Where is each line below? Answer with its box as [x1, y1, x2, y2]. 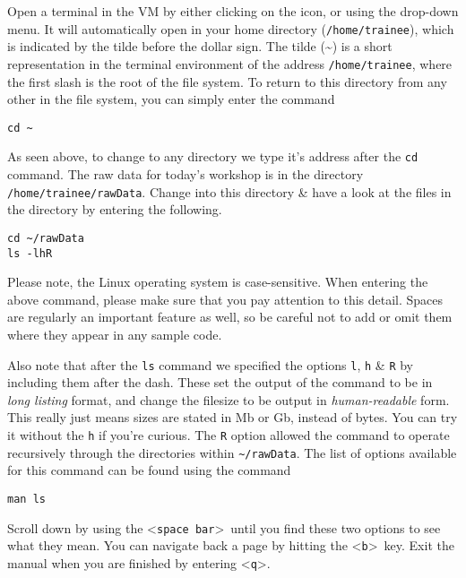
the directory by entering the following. [7, 200, 222, 219]
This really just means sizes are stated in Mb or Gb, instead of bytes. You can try [7, 408, 458, 427]
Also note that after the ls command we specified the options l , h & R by [7, 355, 413, 374]
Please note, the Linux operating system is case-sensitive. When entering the [7, 272, 428, 291]
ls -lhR [7, 246, 53, 260]
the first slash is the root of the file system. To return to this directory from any [7, 72, 447, 91]
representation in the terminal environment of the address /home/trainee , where [7, 54, 453, 73]
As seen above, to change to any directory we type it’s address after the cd [7, 147, 419, 166]
